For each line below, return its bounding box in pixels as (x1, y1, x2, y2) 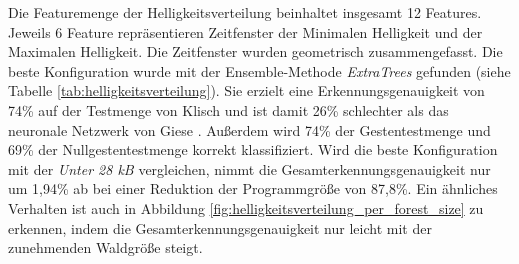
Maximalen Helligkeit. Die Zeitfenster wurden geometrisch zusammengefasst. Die (8, 41, 503, 62)
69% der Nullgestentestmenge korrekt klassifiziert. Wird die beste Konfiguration (8, 139, 498, 160)
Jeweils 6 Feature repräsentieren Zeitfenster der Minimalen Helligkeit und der (8, 21, 483, 42)
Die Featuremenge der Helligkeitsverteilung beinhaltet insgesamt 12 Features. (8, 2, 482, 22)
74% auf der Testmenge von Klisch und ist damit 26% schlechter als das (8, 99, 449, 120)
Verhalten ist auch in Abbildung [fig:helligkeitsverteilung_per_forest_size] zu (8, 197, 484, 218)
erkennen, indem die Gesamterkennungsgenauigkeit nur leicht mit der (8, 217, 432, 238)
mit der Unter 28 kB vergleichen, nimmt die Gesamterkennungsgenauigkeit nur (8, 158, 491, 179)
